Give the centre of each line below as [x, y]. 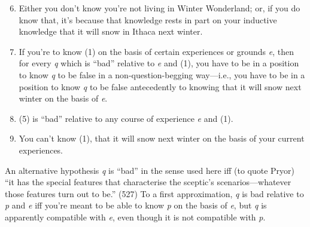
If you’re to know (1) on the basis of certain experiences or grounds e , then [156, 51]
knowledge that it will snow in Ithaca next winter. [111, 31]
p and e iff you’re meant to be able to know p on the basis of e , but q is [136, 205]
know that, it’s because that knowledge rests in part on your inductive [148, 19]
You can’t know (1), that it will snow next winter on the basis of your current [162, 138]
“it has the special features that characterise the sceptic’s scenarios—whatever [148, 182]
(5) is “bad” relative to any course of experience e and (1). [126, 118]
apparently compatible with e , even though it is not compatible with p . [135, 217]
